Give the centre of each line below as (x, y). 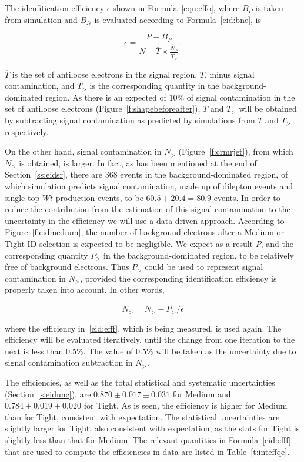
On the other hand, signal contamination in (83, 151)
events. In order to (247, 197)
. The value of (108, 351)
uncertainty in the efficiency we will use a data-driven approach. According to (145, 220)
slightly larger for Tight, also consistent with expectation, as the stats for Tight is (152, 428)
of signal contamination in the (241, 97)
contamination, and (40, 86)
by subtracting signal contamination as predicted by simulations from (130, 120)
